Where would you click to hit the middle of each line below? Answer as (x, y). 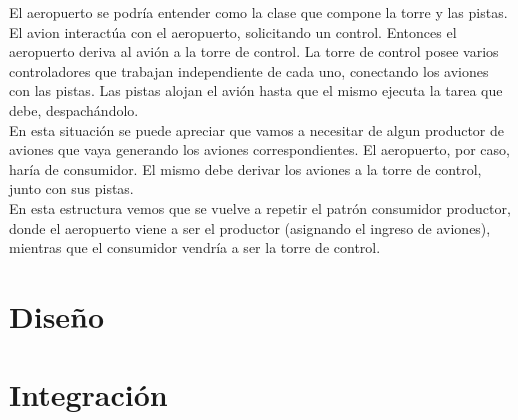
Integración (88, 394)
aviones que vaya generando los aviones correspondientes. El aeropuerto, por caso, (259, 149)
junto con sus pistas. (71, 188)
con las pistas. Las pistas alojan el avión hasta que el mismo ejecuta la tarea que (256, 90)
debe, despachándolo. (74, 109)
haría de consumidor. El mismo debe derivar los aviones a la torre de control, (245, 168)
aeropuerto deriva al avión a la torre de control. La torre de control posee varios (254, 51)
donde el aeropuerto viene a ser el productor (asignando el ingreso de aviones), (250, 227)
